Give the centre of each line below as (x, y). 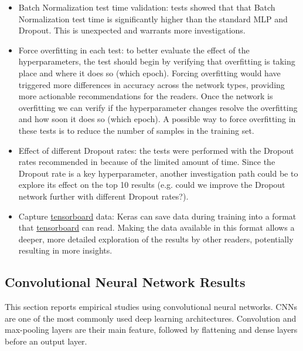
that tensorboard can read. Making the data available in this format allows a (156, 227)
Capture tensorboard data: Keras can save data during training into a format (157, 216)
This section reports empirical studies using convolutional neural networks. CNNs (151, 307)
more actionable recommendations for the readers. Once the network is (146, 96)
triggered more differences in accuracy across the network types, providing (151, 84)
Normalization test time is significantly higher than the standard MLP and (153, 18)
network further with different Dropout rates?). (103, 196)
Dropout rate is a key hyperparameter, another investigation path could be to (158, 173)
